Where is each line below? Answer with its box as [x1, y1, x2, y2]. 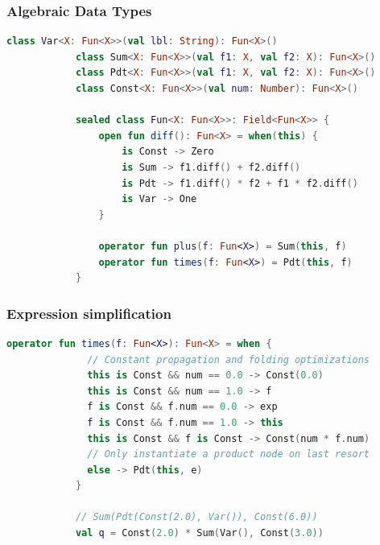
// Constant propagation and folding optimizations [87, 353, 370, 365]
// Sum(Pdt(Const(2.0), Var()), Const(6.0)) [75, 511, 318, 523]
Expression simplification [6, 303, 171, 323]
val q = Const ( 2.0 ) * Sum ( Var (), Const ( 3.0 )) [75, 527, 324, 539]
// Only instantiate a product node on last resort [87, 448, 370, 460]
